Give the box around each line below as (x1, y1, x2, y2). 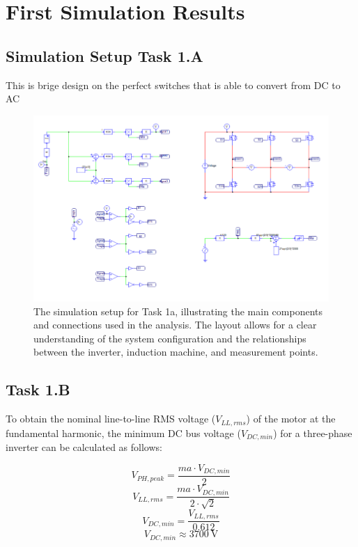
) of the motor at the (246, 411, 336, 426)
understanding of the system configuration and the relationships (33, 331, 306, 345)
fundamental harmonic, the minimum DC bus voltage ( (6, 425, 241, 440)
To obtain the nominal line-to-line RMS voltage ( (6, 411, 216, 426)
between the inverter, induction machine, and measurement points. (33, 344, 318, 359)
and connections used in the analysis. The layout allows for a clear (33, 317, 317, 332)
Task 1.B (6, 379, 70, 400)
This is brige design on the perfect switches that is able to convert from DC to (6, 77, 341, 92)
